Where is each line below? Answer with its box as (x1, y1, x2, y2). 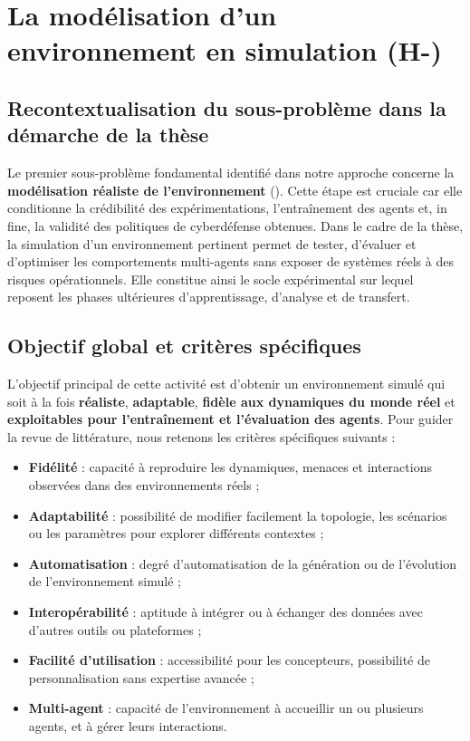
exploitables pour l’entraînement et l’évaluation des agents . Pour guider (7, 409, 454, 428)
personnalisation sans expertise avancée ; (28, 668, 254, 687)
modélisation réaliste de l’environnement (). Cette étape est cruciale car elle (7, 180, 463, 199)
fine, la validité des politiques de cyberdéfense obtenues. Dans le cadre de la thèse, (7, 216, 464, 235)
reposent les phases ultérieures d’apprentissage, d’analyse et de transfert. (7, 287, 410, 306)
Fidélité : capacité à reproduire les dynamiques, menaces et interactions (28, 457, 432, 476)
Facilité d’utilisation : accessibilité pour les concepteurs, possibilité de (28, 650, 430, 669)
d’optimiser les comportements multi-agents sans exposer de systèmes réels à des (7, 252, 454, 271)
